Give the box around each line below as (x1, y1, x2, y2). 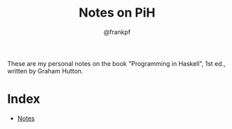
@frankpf (103, 28, 131, 36)
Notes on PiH (79, 5, 155, 21)
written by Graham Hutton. (7, 67, 84, 75)
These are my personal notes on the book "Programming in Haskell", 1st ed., (7, 59, 226, 67)
